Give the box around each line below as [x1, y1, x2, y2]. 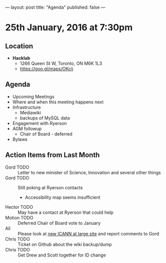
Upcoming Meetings [12, 93, 54, 99]
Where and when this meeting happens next [12, 99, 104, 105]
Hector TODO [5, 204, 33, 210]
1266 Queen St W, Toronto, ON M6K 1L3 [19, 60, 102, 66]
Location [5, 42, 33, 50]
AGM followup [12, 125, 42, 131]
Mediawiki [19, 109, 41, 115]
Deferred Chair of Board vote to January [17, 220, 101, 226]
